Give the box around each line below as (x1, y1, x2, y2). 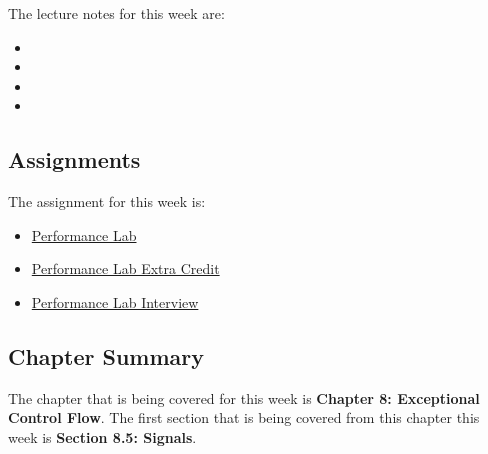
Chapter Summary (8, 340, 204, 371)
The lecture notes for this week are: (8, 3, 225, 23)
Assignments (8, 144, 141, 175)
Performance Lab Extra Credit (31, 258, 220, 279)
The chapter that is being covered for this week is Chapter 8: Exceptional (8, 387, 480, 408)
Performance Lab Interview (31, 291, 199, 312)
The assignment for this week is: (8, 191, 206, 212)
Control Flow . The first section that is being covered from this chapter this (8, 407, 480, 428)
